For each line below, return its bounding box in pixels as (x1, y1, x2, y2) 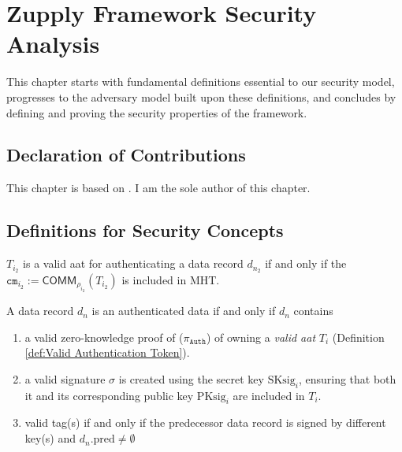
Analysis (6, 28, 100, 60)
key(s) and (24, 430, 76, 446)
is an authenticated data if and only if (91, 302, 276, 319)
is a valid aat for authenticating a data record (23, 255, 244, 272)
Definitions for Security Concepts (6, 218, 284, 243)
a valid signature (24, 370, 106, 387)
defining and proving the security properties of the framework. (6, 104, 307, 120)
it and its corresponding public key (24, 387, 194, 403)
